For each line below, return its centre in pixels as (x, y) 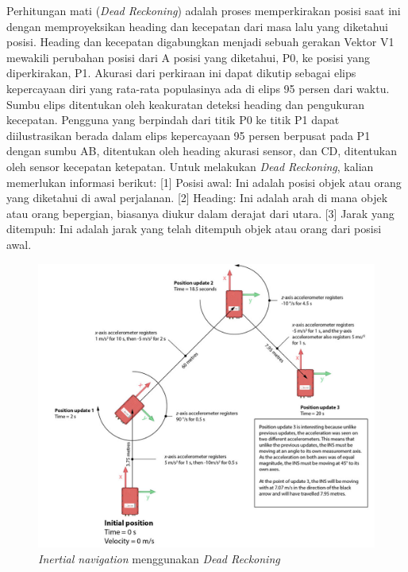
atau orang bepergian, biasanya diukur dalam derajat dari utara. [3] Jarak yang (200, 213)
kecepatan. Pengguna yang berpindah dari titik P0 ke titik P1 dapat (173, 120)
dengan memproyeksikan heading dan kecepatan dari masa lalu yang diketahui (197, 26)
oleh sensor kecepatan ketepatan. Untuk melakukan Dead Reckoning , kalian (190, 166)
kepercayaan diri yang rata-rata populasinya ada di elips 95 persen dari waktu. (198, 88)
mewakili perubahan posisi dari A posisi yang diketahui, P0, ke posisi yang (189, 57)
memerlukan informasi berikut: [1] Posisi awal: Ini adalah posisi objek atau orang (204, 182)
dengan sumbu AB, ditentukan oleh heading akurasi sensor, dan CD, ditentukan (202, 151)
